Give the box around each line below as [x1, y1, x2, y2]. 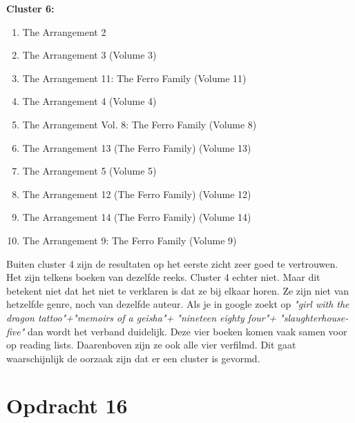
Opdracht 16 [6, 391, 128, 420]
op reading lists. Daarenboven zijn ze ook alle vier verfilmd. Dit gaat [6, 337, 296, 352]
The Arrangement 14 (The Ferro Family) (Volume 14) [22, 210, 251, 224]
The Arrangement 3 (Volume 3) [22, 48, 157, 62]
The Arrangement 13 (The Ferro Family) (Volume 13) [22, 140, 251, 155]
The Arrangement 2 [22, 24, 106, 39]
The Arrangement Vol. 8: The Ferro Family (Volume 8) [22, 117, 257, 131]
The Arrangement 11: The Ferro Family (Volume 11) [22, 70, 247, 85]
